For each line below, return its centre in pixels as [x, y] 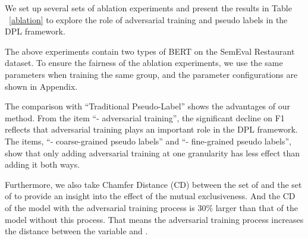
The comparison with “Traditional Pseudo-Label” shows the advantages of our [148, 106]
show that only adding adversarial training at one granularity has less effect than [153, 152]
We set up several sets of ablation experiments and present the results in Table [148, 8]
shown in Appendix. [41, 86]
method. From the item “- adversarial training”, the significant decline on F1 [145, 117]
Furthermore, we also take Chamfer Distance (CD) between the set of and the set [153, 184]
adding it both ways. [43, 164]
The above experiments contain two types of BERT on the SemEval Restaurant [150, 51]
